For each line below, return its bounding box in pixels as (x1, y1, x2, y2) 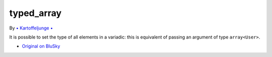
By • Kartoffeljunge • (9, 25, 53, 31)
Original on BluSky (22, 43, 60, 49)
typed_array (9, 7, 62, 18)
